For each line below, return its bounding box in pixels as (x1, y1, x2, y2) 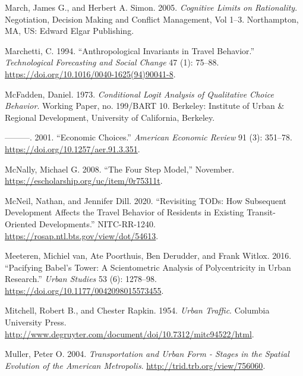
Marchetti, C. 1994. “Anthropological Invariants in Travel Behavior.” (5, 44, 255, 57)
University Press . (5, 316, 67, 328)
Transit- (247, 206, 276, 218)
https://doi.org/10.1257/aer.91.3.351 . (5, 142, 140, 155)
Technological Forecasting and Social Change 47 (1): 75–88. (5, 56, 219, 68)
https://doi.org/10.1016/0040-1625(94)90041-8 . (5, 67, 176, 80)
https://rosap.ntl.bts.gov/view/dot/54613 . (5, 229, 159, 242)
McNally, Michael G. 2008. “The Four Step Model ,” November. (5, 162, 235, 175)
